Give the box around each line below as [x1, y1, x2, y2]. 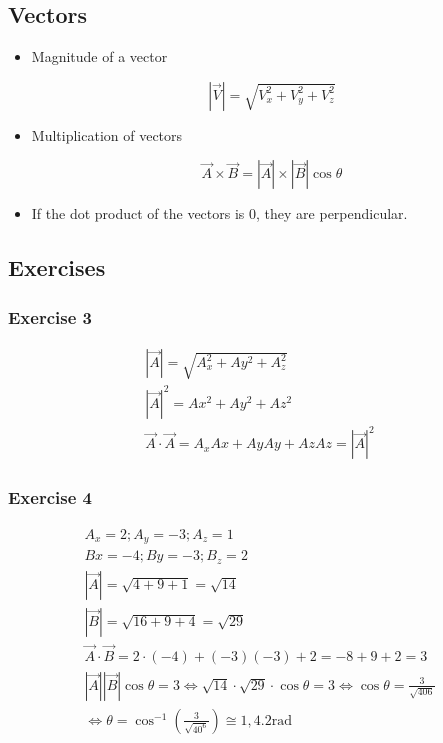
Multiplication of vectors [31, 124, 183, 145]
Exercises [8, 252, 106, 283]
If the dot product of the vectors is [31, 203, 245, 224]
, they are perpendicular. [256, 203, 408, 224]
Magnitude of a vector [31, 46, 168, 67]
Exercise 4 [8, 485, 92, 510]
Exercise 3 [8, 304, 92, 329]
